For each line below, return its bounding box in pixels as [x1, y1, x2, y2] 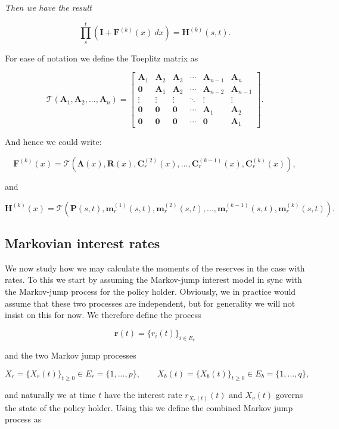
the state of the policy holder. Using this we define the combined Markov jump [5, 401, 293, 413]
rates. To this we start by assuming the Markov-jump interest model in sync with [5, 273, 302, 286]
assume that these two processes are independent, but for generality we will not [5, 297, 296, 309]
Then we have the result [5, 1, 92, 13]
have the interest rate [104, 388, 182, 401]
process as [5, 413, 42, 425]
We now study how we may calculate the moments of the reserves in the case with [5, 261, 305, 274]
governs [275, 388, 303, 401]
